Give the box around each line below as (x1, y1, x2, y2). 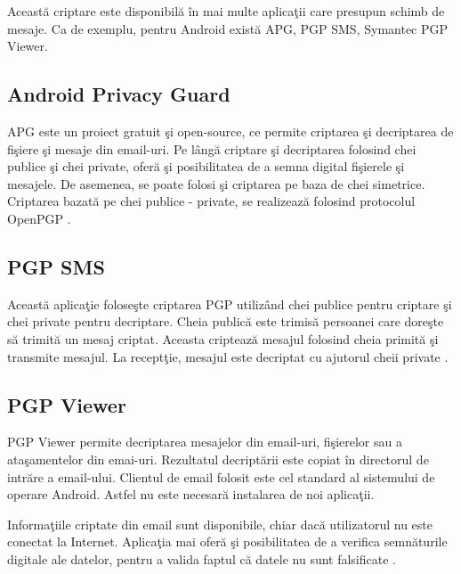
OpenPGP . (7, 209, 71, 227)
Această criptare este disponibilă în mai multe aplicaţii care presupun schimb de (7, 2, 445, 20)
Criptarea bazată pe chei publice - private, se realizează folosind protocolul (7, 192, 416, 210)
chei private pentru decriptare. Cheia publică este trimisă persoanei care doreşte (7, 312, 444, 331)
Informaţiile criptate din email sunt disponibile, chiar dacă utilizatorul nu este (7, 514, 433, 533)
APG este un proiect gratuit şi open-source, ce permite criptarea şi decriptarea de (7, 121, 454, 140)
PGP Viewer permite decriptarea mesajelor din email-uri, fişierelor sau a (7, 432, 402, 451)
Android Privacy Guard (7, 80, 230, 108)
